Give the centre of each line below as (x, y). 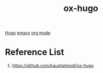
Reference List (34, 52)
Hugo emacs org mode (28, 33)
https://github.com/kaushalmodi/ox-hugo (53, 66)
